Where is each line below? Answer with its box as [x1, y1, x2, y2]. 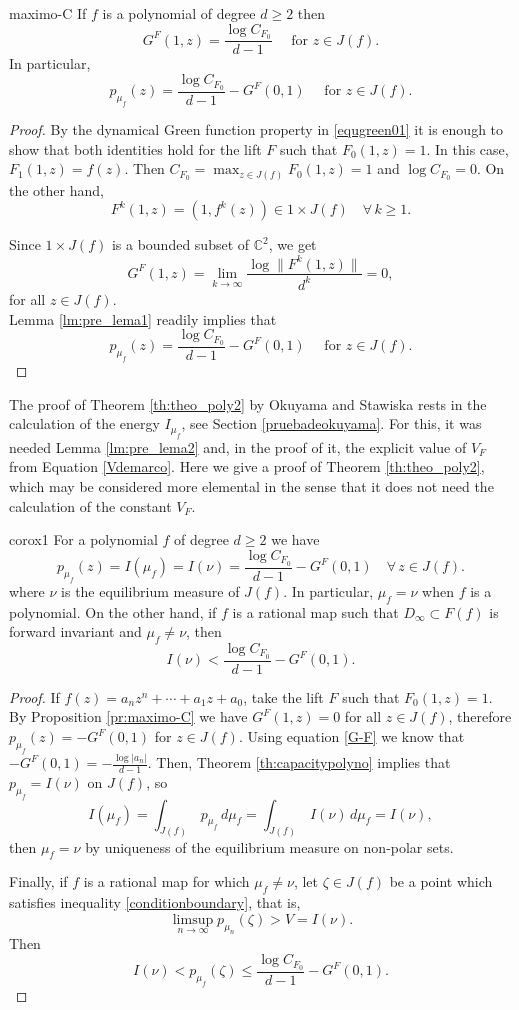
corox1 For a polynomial [9, 529, 158, 550]
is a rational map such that [232, 601, 399, 622]
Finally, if [9, 871, 68, 892]
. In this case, [426, 138, 509, 159]
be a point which [389, 871, 493, 892]
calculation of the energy [9, 413, 160, 434]
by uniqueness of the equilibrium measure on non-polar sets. [85, 836, 454, 857]
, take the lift [243, 686, 324, 707]
